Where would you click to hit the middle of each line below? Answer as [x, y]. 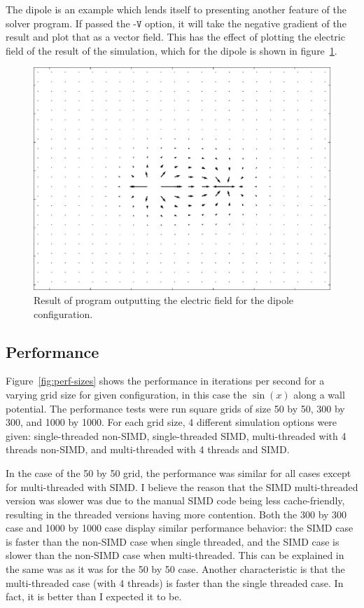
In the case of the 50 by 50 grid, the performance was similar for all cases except [178, 472]
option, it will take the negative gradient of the [246, 23]
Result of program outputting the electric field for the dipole [164, 299]
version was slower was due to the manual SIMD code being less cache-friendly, [175, 500]
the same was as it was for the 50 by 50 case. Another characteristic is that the [175, 569]
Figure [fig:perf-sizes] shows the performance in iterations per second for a [165, 381]
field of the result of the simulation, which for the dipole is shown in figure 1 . [171, 50]
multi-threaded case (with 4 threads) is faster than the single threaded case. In [175, 582]
